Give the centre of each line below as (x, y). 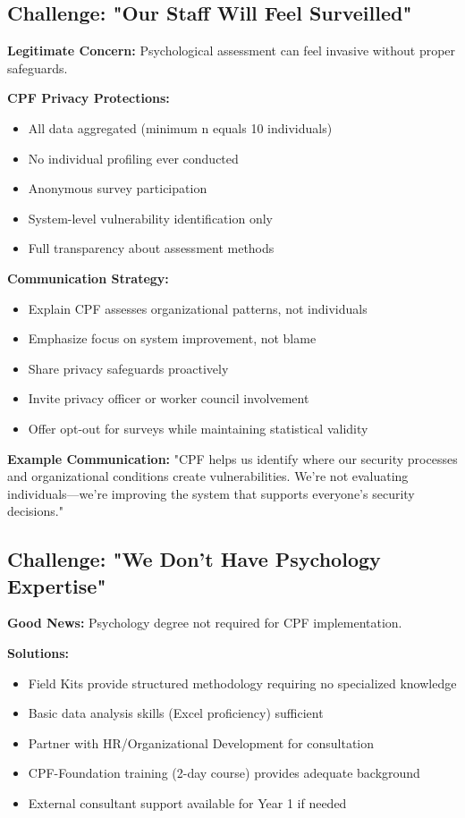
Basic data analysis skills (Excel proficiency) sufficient (176, 713)
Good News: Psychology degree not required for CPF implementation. (205, 623)
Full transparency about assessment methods (151, 248)
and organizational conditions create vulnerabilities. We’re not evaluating (208, 476)
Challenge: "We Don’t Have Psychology (194, 559)
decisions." (35, 511)
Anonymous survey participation (118, 188)
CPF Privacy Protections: (89, 98)
